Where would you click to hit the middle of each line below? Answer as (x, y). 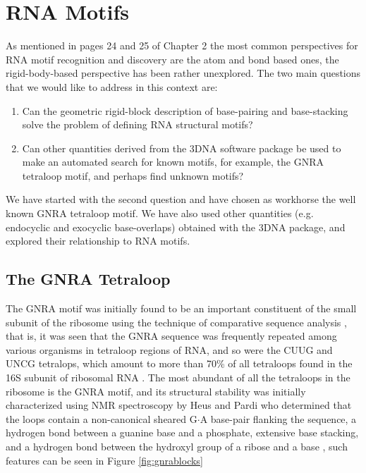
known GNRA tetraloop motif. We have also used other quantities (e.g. (160, 213)
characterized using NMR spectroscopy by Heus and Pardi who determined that (179, 405)
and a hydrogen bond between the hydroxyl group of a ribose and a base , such (177, 446)
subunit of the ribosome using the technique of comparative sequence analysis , (176, 322)
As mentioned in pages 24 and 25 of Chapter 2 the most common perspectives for (182, 45)
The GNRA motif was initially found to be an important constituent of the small (181, 308)
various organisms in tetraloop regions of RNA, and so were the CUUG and (169, 349)
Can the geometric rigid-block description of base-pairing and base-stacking (185, 110)
